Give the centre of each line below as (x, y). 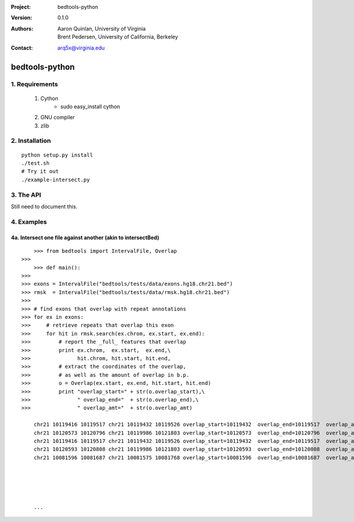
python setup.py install (57, 155)
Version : (22, 18)
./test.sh (35, 163)
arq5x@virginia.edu (81, 48)
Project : (21, 7)
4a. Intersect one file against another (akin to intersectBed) (85, 237)
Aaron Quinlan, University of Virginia (101, 28)
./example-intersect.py (56, 180)
